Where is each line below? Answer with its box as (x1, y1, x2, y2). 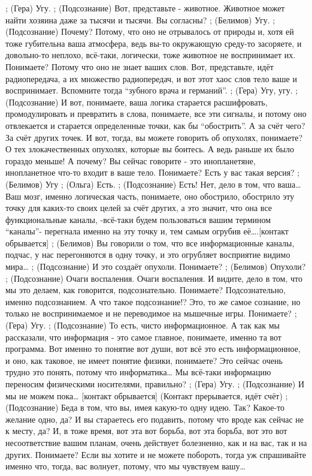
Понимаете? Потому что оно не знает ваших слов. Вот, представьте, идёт (5, 60, 274, 73)
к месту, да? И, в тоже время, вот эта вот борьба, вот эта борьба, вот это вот (5, 424, 287, 437)
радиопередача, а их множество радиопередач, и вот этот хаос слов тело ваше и (5, 72, 297, 85)
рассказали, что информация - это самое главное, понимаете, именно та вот (5, 330, 281, 343)
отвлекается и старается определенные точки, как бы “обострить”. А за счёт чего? (5, 119, 305, 131)
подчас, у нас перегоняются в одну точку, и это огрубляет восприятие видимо (5, 248, 290, 261)
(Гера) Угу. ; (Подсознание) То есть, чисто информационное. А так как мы (5, 319, 280, 332)
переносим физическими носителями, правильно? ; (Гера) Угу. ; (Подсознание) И (5, 378, 305, 390)
